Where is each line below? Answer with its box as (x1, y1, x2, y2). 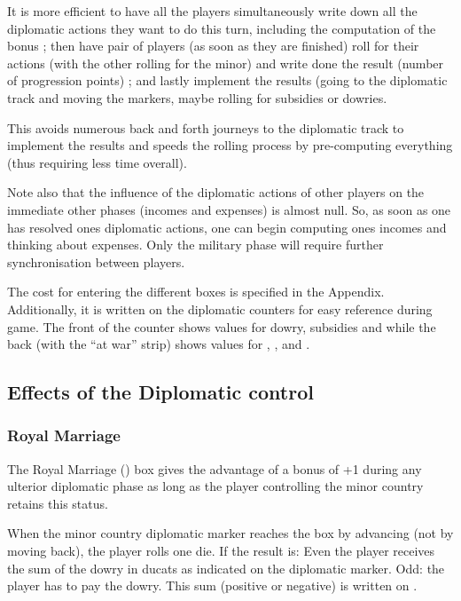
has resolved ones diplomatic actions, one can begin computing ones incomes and (7, 217, 447, 236)
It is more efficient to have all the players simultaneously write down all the (7, 2, 418, 20)
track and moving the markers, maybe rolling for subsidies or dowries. (7, 88, 387, 107)
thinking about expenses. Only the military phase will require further (7, 235, 384, 254)
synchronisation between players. (7, 252, 185, 271)
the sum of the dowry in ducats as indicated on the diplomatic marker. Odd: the (7, 558, 445, 577)
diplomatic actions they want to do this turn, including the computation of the (7, 19, 436, 37)
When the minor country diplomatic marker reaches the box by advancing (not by (7, 524, 454, 542)
